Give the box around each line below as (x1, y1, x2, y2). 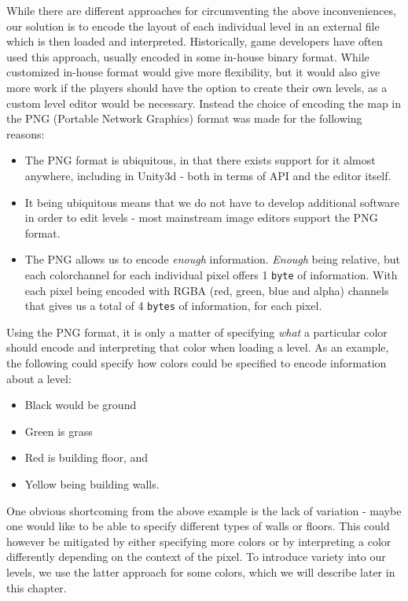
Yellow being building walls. (24, 475, 160, 492)
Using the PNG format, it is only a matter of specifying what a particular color (6, 323, 388, 340)
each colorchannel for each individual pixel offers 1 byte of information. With (24, 266, 398, 282)
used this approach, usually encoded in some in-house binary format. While (6, 48, 369, 65)
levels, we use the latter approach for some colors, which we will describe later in (6, 563, 395, 580)
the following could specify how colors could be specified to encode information (6, 355, 387, 371)
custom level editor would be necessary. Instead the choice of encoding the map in (6, 94, 402, 111)
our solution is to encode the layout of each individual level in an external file (6, 17, 380, 34)
